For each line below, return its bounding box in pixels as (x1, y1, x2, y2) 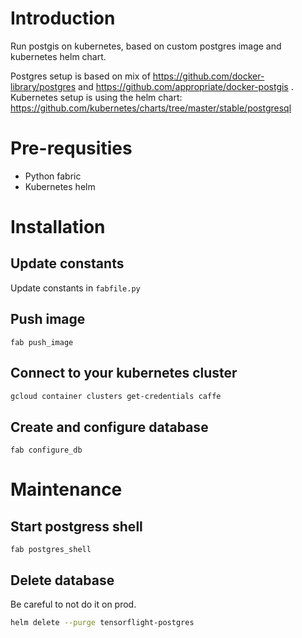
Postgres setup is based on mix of (10, 70, 151, 82)
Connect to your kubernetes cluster (10, 365, 238, 382)
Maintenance (10, 478, 123, 501)
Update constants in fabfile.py (10, 282, 141, 294)
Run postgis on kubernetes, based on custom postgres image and (10, 40, 282, 52)
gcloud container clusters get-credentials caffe (10, 391, 222, 401)
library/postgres (10, 80, 77, 92)
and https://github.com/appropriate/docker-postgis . (78, 80, 294, 92)
